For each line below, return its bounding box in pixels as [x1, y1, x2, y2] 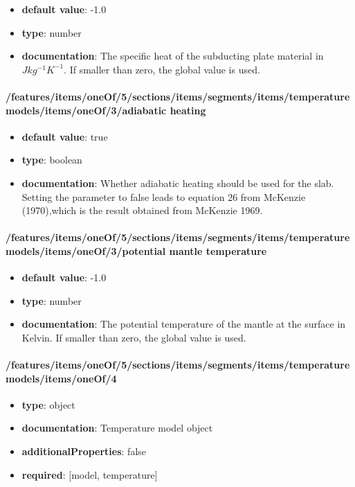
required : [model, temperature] [21, 467, 158, 481]
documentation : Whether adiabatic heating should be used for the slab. [21, 175, 334, 190]
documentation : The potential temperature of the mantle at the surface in [21, 317, 346, 331]
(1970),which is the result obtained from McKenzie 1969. [21, 203, 263, 218]
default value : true [21, 129, 108, 143]
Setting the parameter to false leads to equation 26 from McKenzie [21, 189, 306, 204]
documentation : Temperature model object [21, 420, 213, 435]
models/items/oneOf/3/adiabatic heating [6, 103, 206, 117]
